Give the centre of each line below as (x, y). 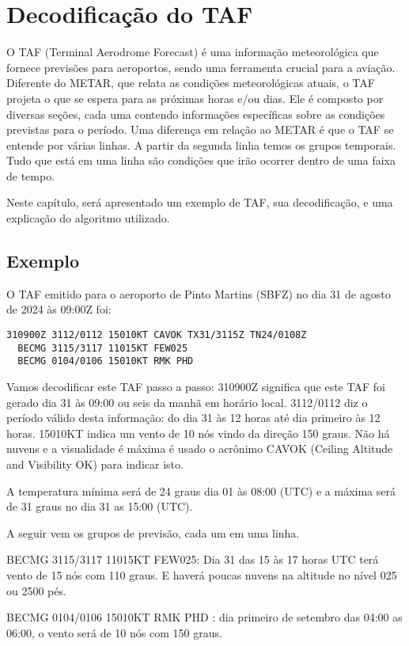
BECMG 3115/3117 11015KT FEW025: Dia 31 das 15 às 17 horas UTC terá (193, 559)
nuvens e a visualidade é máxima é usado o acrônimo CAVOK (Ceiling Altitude (200, 448)
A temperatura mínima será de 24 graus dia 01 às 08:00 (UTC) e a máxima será (201, 490)
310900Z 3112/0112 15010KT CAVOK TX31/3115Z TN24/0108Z (157, 335)
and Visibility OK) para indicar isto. (95, 464)
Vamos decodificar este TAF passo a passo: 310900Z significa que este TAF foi (196, 387)
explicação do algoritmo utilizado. (88, 218)
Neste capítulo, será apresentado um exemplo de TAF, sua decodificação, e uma (200, 202)
